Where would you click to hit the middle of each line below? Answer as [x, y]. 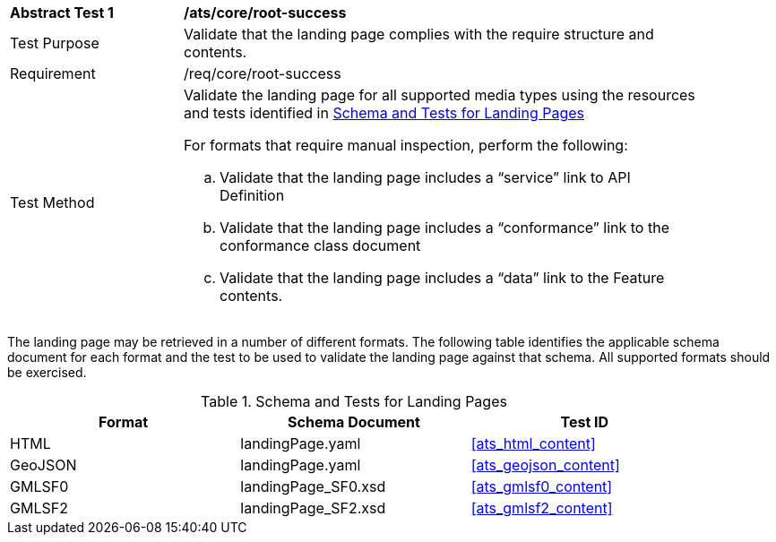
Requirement [53, 73]
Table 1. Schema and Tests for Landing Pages [354, 401]
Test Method [52, 202]
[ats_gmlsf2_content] [542, 508]
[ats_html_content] [533, 443]
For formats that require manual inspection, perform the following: [406, 145]
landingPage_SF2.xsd [313, 508]
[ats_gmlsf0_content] [542, 486]
